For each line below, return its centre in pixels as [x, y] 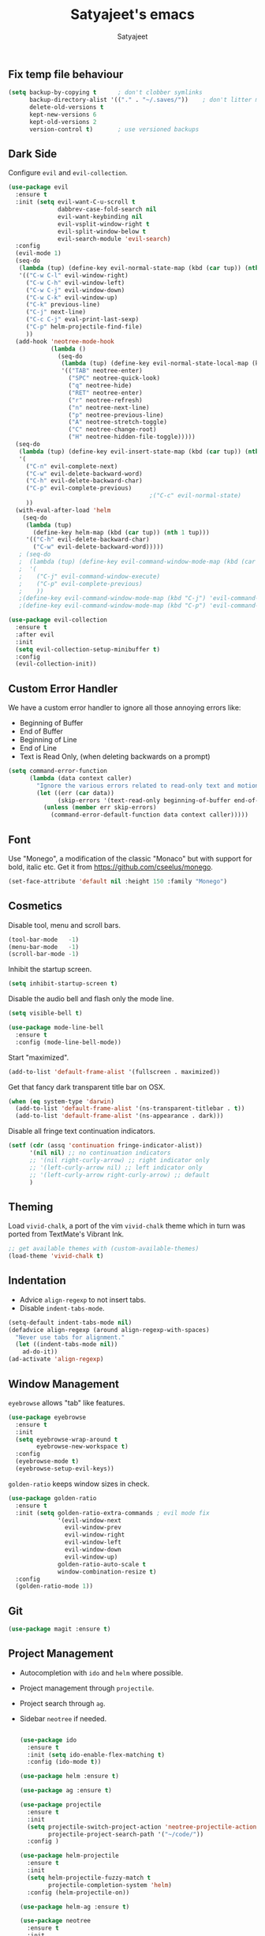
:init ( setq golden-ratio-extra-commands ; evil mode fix [113, 1513]
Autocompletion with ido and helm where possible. [101, 1672]
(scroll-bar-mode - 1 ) [44, 954]
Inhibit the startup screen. [50, 970]
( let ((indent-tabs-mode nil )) [67, 1345]
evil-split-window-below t [102, 231]
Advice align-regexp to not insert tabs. [82, 1300]
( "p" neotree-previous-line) [116, 415]
